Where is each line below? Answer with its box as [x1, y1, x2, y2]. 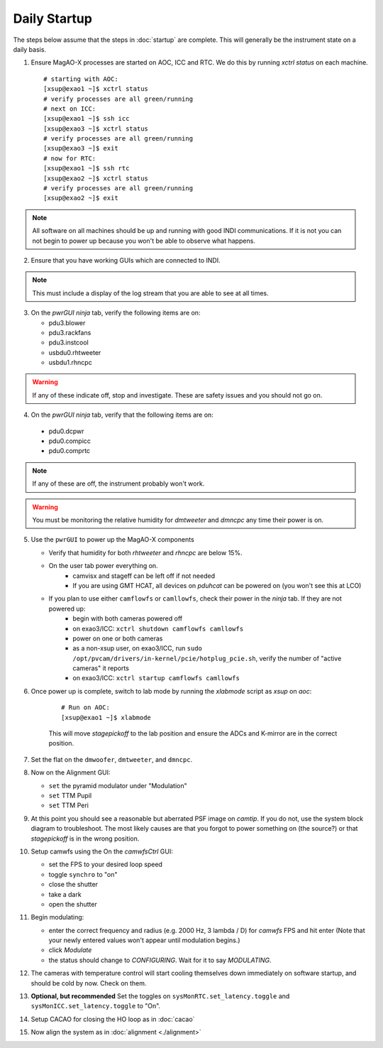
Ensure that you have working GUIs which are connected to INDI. [30, 256, 221, 264]
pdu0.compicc [48, 437, 91, 445]
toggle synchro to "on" [48, 870, 118, 878]
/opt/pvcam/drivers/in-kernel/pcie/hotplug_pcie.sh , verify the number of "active [72, 654, 342, 662]
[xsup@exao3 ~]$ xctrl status [43, 124, 149, 133]
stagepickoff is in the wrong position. [30, 834, 140, 843]
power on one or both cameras [72, 634, 163, 643]
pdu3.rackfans [48, 328, 91, 337]
